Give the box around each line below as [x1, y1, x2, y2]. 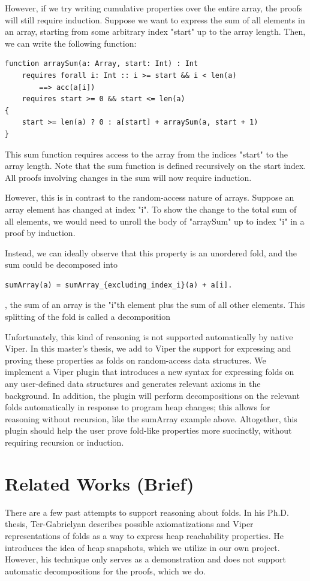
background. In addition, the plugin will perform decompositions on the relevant [5, 389, 300, 401]
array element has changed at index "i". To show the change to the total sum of [5, 202, 297, 215]
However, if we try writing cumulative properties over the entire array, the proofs [5, 2, 303, 14]
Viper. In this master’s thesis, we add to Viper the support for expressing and [5, 342, 291, 355]
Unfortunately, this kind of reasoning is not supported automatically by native [5, 330, 293, 343]
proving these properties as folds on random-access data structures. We [5, 353, 266, 366]
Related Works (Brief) [5, 471, 194, 495]
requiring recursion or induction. [5, 436, 124, 448]
